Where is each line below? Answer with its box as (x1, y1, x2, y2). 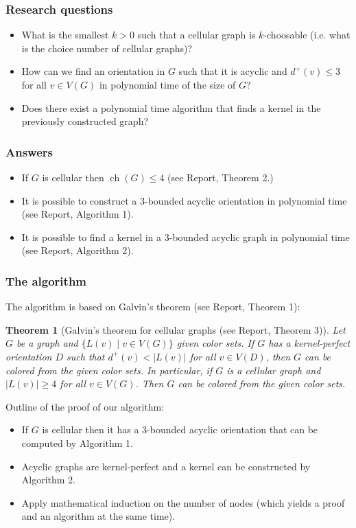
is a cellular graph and (226, 363, 321, 377)
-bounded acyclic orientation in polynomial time (145, 193, 347, 207)
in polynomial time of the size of (99, 78, 236, 91)
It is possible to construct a (21, 193, 137, 207)
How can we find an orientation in (21, 64, 165, 78)
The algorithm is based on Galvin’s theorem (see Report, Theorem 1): (5, 299, 300, 314)
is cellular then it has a (42, 422, 139, 437)
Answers (5, 143, 53, 160)
